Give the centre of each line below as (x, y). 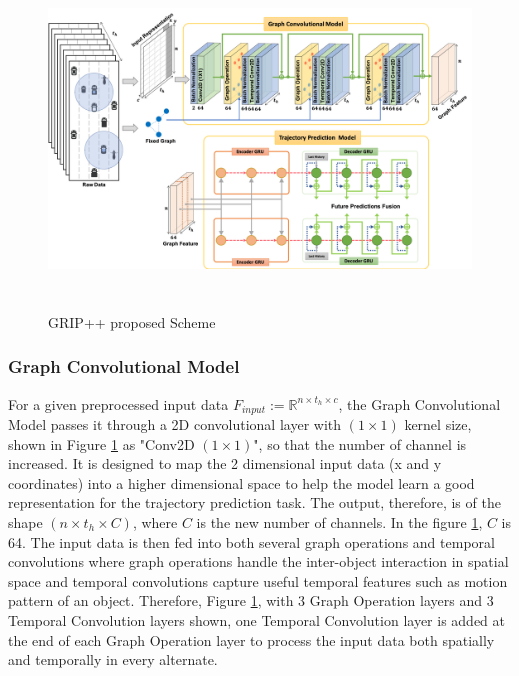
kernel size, (438, 424)
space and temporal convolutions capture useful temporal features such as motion (258, 580)
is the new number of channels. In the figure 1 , (339, 521)
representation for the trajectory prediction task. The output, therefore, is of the (254, 502)
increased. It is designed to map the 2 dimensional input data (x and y (225, 463)
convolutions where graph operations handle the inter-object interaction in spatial (258, 561)
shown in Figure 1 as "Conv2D (101, 443)
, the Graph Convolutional (419, 403)
